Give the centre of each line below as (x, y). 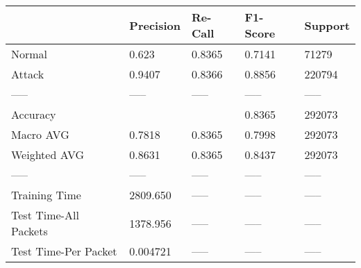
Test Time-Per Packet (64, 251)
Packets (30, 231)
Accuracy (34, 114)
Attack (28, 74)
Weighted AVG (48, 154)
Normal (30, 54)
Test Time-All (45, 215)
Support (327, 25)
